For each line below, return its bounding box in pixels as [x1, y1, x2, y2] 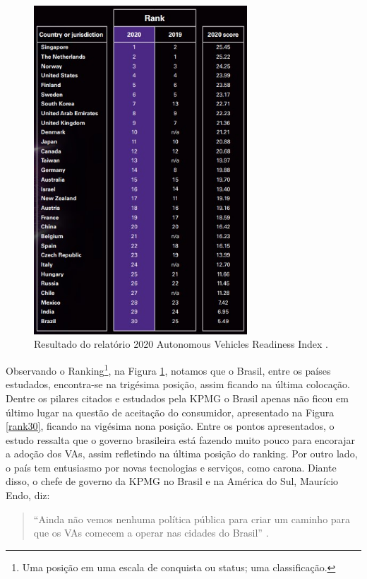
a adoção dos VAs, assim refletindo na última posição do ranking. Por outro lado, [6, 446, 358, 461]
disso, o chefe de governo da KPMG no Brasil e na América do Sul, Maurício [6, 474, 339, 489]
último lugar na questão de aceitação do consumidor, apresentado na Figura [6, 404, 335, 419]
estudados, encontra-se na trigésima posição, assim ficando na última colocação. [6, 377, 350, 392]
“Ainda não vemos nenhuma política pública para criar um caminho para [33, 511, 351, 526]
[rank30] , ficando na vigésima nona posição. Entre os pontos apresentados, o [6, 419, 335, 433]
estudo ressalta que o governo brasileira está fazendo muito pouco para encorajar [6, 432, 355, 447]
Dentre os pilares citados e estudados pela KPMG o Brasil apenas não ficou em [6, 390, 349, 405]
